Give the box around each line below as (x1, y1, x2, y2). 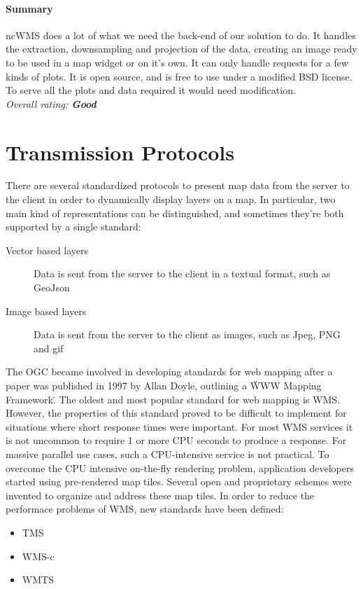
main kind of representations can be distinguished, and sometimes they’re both (6, 205, 344, 220)
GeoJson (34, 280, 70, 295)
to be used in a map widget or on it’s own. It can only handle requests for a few (6, 55, 349, 69)
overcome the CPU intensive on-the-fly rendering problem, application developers (6, 460, 354, 475)
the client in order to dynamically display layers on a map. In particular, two (6, 192, 336, 207)
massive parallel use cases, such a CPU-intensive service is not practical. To (6, 446, 329, 461)
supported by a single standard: (6, 219, 141, 234)
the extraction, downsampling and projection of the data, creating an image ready (6, 41, 357, 56)
